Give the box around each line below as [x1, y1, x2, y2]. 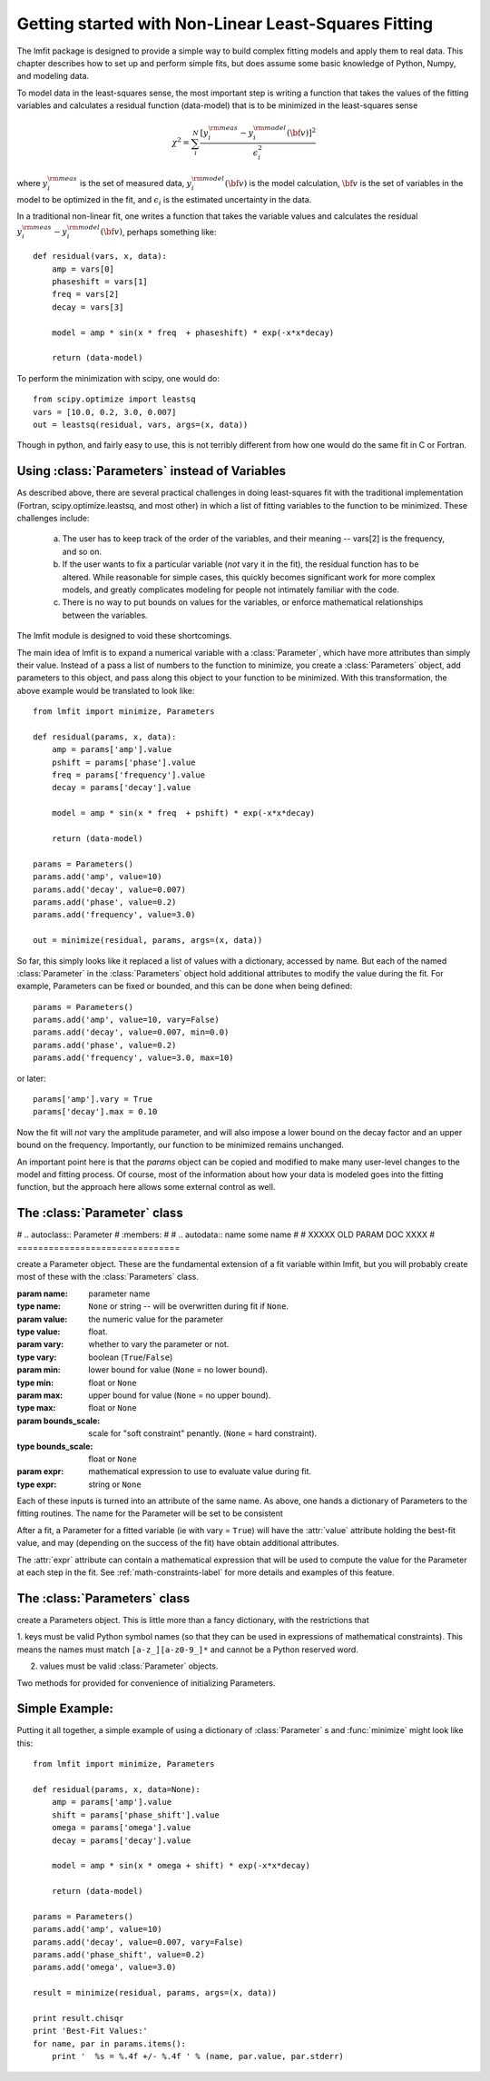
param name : [16, 1288, 68, 1299]
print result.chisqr [33, 2013, 124, 2024]
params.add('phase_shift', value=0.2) [33, 1949, 206, 1960]
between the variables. [62, 609, 149, 620]
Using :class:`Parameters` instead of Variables [16, 463, 286, 479]
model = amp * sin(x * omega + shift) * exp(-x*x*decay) [51, 1860, 310, 1871]
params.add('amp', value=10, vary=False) [33, 1015, 220, 1026]
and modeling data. [16, 71, 90, 82]
